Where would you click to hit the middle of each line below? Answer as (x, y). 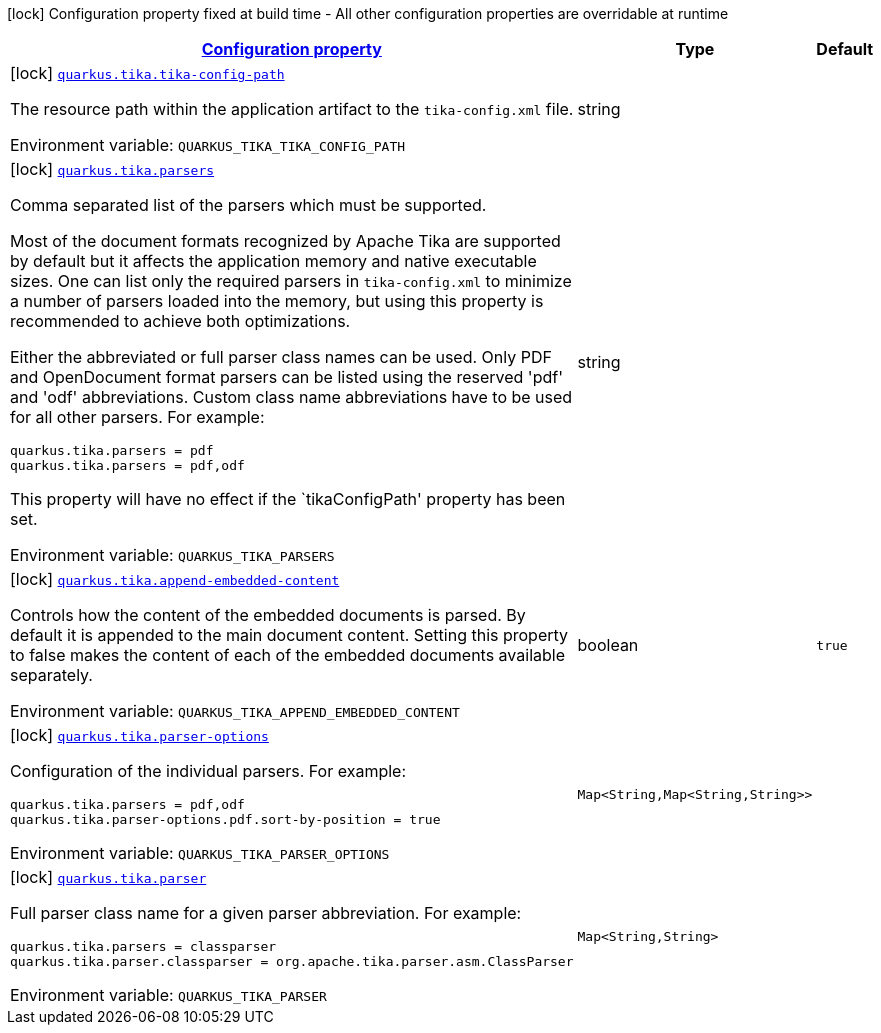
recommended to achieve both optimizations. (180, 321)
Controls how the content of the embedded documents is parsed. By (268, 615)
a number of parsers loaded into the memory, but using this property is (277, 301)
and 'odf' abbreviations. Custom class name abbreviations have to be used (291, 397)
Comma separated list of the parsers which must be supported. (248, 205)
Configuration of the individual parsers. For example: (208, 771)
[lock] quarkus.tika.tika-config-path (147, 73)
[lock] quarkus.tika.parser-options (139, 735)
